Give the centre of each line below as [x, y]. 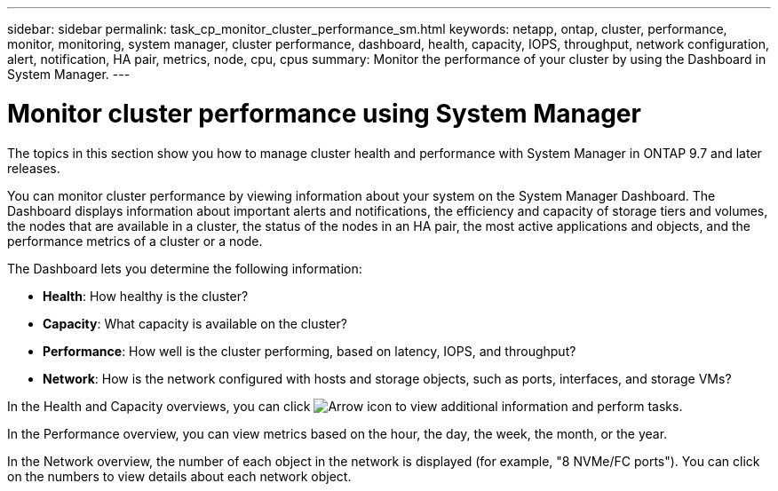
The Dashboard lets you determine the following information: [185, 268]
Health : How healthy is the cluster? [146, 296]
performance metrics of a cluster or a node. [135, 241]
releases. [34, 168]
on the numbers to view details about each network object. [179, 476]
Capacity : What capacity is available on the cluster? [195, 323]
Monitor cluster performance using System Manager [324, 113]
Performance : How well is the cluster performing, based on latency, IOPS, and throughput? [310, 351]
